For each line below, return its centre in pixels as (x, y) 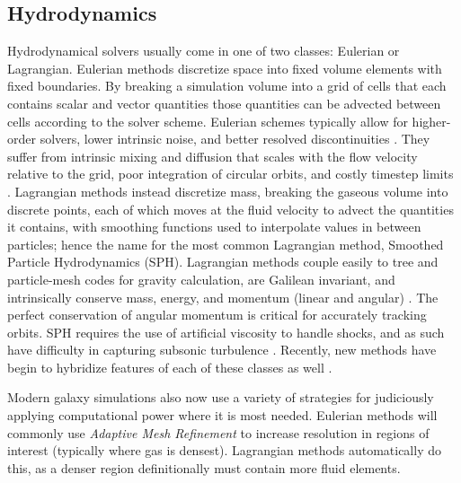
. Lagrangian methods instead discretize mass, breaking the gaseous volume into (228, 191)
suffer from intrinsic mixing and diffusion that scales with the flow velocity (213, 156)
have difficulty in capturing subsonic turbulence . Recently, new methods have (222, 350)
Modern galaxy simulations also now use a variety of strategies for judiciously (221, 397)
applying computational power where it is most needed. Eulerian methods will (222, 415)
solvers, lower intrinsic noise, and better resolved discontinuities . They (235, 139)
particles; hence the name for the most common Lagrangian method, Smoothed (226, 244)
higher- (431, 121)
